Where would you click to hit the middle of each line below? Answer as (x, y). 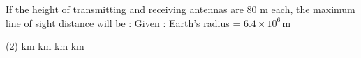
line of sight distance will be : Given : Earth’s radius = (123, 22)
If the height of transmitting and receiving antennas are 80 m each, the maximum (180, 9)
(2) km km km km (45, 46)
